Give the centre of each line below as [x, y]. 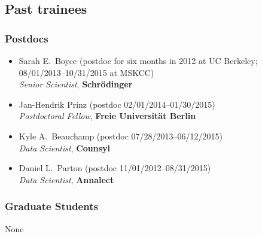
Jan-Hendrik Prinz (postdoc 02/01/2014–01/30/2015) [117, 104]
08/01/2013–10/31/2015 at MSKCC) [86, 72]
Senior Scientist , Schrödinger [76, 84]
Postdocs [27, 38]
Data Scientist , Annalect [66, 179]
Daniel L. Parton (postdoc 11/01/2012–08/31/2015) [115, 168]
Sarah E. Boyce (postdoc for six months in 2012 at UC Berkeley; [138, 60]
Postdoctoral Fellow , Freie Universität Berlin [107, 116]
